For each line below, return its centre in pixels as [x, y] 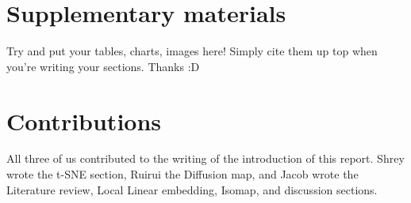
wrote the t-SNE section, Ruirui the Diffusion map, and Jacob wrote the [182, 174]
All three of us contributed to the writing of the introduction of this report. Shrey [205, 158]
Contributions [84, 120]
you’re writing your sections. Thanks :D [103, 66]
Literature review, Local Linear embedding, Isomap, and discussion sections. [192, 189]
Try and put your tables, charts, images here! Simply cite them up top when [192, 51]
